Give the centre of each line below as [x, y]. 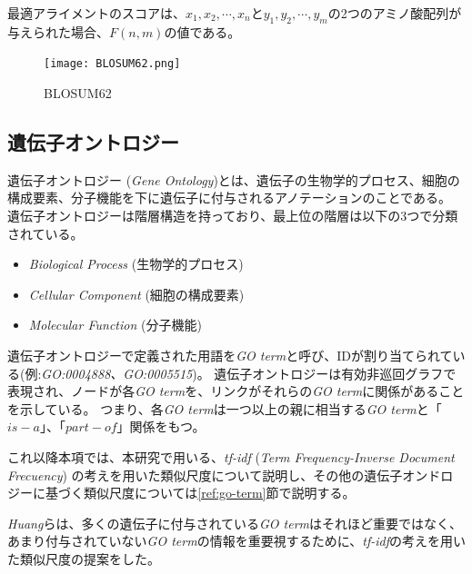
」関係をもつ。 [161, 426]
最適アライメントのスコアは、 [96, 13]
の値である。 [202, 31]
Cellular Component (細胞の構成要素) [136, 294]
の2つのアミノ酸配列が [395, 13]
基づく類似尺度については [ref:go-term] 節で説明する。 [200, 493]
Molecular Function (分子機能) [115, 325]
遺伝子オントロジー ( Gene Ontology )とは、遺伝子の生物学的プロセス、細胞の [234, 179]
